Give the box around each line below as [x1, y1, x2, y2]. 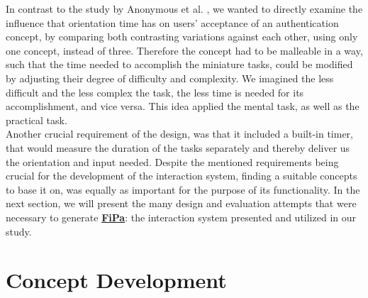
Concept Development [6, 265, 227, 294]
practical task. [6, 112, 67, 127]
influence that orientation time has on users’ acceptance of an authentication [6, 15, 339, 30]
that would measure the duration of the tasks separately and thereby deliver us [6, 140, 350, 155]
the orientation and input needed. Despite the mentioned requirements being [6, 154, 339, 169]
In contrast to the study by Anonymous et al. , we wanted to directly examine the [6, 1, 363, 16]
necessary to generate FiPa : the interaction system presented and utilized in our [6, 209, 356, 224]
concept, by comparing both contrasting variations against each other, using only [6, 29, 358, 44]
